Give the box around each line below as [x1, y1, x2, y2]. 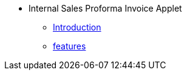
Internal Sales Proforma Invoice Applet [29, 3, 182, 13]
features [53, 41, 86, 51]
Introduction [53, 22, 101, 32]
